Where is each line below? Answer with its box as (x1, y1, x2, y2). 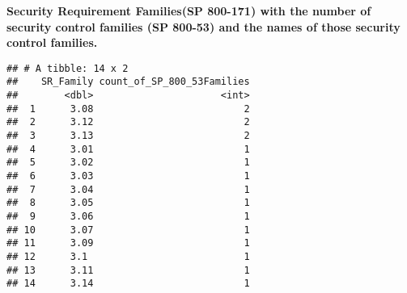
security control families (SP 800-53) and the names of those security (6, 18, 401, 35)
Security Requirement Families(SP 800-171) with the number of (6, 2, 371, 19)
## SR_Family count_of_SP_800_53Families (6, 76, 250, 88)
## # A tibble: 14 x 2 (6, 62, 129, 74)
